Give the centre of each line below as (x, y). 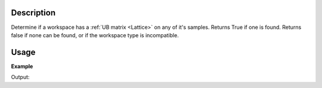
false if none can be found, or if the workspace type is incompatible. (95, 35)
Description (33, 13)
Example (22, 66)
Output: (20, 77)
